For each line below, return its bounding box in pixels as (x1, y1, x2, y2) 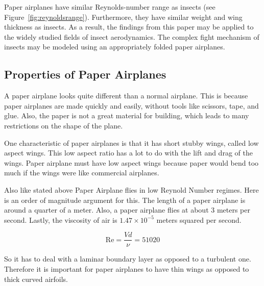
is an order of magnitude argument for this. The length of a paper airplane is (4, 194, 246, 205)
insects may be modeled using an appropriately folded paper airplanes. (4, 41, 225, 52)
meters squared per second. (156, 214, 242, 225)
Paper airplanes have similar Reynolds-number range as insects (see (4, 2, 215, 12)
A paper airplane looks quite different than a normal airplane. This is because (4, 90, 248, 101)
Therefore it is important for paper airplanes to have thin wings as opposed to (4, 263, 249, 274)
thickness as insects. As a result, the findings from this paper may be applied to (4, 21, 254, 32)
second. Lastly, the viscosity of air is (4, 214, 117, 225)
